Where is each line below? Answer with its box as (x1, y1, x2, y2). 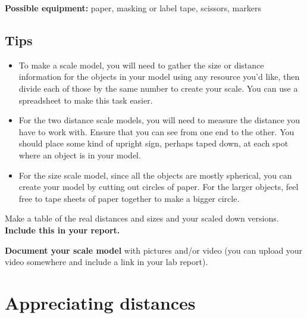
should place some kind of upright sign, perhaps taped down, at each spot (18, 137, 289, 149)
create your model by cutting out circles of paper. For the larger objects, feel (18, 180, 299, 193)
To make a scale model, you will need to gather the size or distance (18, 58, 264, 71)
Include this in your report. (5, 223, 120, 236)
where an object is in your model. (18, 148, 141, 161)
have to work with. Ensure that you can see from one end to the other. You (18, 125, 295, 138)
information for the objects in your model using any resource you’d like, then (18, 70, 300, 83)
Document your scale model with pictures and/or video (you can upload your (5, 244, 303, 256)
